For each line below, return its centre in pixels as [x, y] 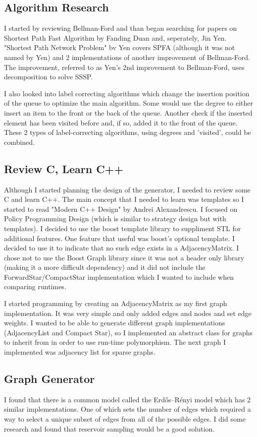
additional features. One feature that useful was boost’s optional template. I [119, 238]
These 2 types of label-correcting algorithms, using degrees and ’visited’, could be [128, 132]
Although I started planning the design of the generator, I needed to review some [127, 189]
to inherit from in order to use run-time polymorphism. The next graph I [115, 342]
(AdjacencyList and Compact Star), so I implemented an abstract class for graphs [128, 332]
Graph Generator [50, 379]
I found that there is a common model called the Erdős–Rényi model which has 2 [128, 399]
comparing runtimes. [35, 286]
